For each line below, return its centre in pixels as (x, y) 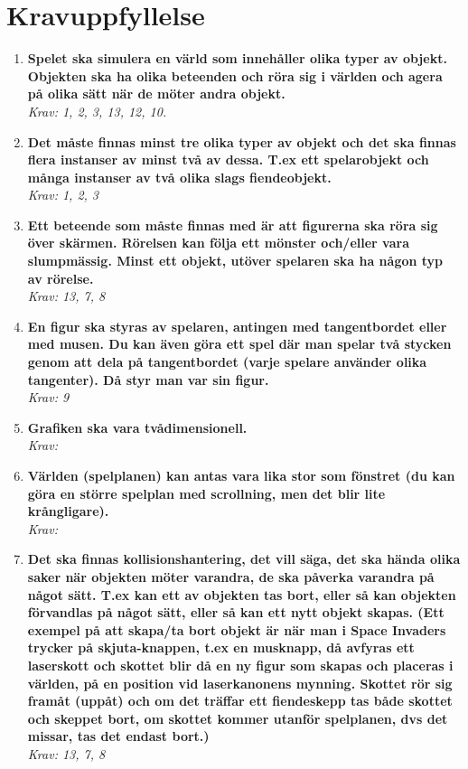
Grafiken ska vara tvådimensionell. (137, 427)
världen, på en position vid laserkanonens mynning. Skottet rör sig (240, 683)
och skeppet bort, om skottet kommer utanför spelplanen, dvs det (238, 718)
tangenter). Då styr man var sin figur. (148, 379)
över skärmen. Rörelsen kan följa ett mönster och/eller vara (218, 243)
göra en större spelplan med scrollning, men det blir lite (206, 493)
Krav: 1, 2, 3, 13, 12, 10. (97, 111)
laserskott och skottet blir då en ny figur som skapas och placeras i (240, 665)
